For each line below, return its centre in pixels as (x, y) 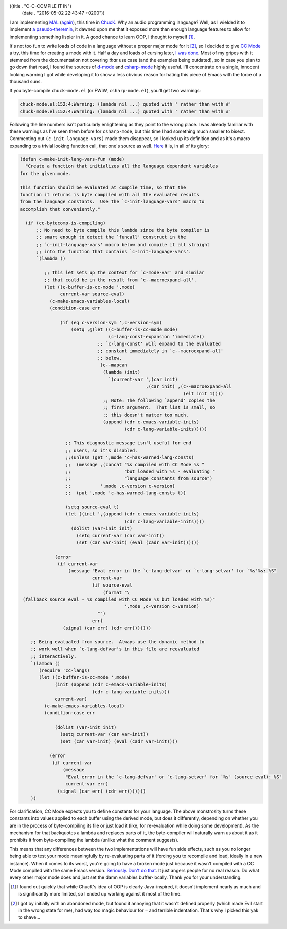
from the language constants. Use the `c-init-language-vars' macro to (112, 202)
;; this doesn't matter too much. (146, 415)
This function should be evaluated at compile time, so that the (103, 187)
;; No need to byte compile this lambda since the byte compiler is (123, 230)
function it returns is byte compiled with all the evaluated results (110, 195)
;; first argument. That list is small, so (159, 408)
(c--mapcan (114, 365)
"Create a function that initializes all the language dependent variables (122, 166)
